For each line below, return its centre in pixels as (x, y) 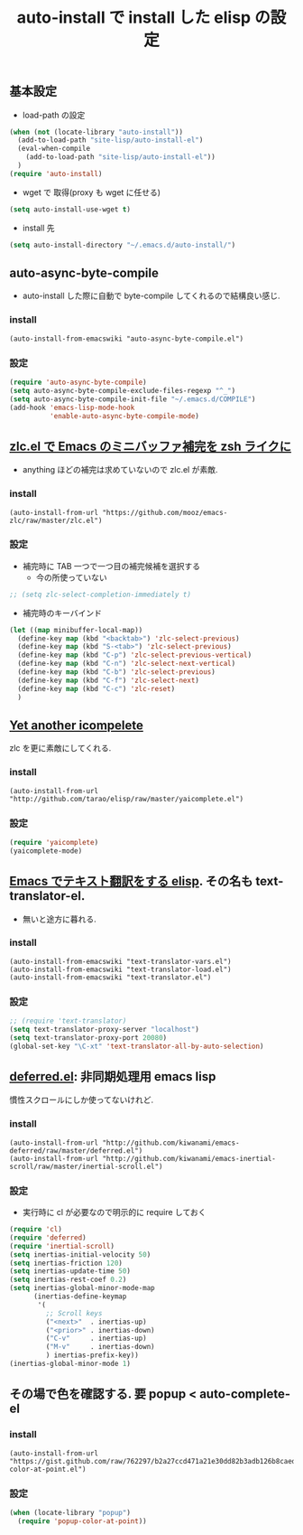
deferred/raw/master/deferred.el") (76, 1151)
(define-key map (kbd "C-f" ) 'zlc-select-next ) (109, 680)
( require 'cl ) (36, 1230)
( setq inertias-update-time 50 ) (70, 1271)
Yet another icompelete (77, 725)
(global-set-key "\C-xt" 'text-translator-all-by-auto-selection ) (137, 1046)
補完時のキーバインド (62, 613)
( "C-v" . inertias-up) (96, 1338)
